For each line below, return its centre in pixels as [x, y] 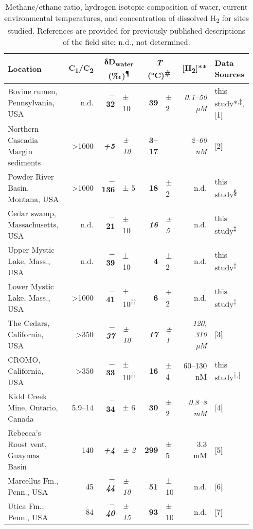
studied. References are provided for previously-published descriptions [126, 31]
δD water [119, 62]
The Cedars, [29, 323]
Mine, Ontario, [33, 407]
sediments [25, 163]
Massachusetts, [33, 224]
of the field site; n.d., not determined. [126, 42]
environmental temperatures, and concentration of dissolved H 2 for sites [126, 19]
